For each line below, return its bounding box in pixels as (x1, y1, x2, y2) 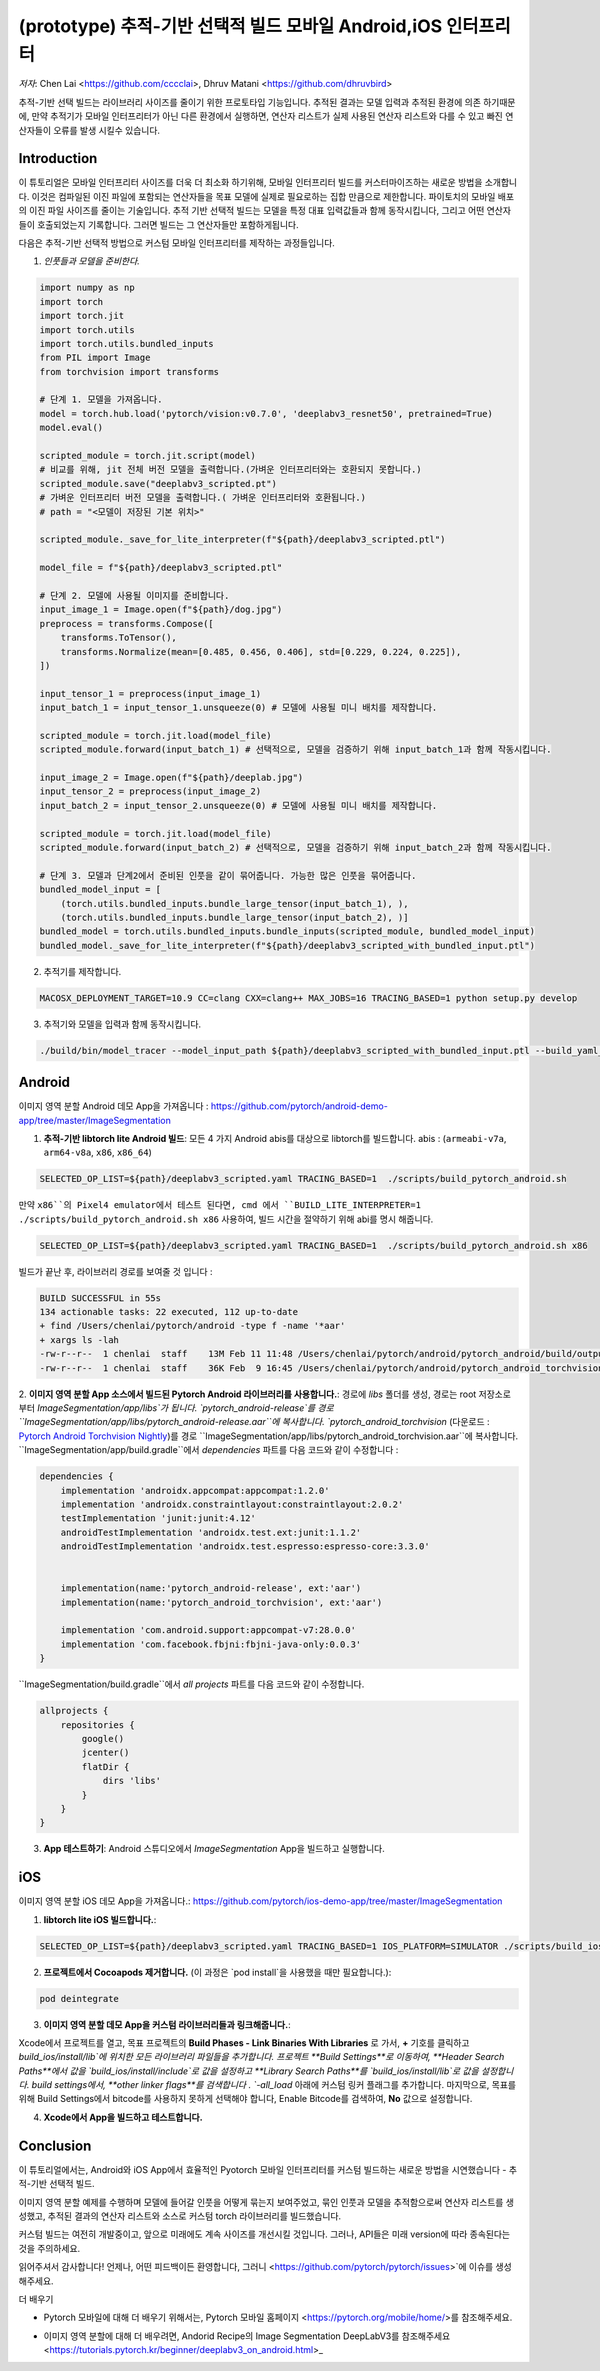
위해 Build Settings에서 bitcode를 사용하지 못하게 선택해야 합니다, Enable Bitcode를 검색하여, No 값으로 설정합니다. (18, 2093, 473, 2105)
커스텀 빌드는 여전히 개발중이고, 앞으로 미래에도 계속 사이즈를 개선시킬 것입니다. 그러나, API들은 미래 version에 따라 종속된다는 (18, 2228, 510, 2240)
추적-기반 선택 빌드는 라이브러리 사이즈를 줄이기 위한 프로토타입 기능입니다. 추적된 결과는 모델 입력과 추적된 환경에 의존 (18, 96, 482, 108)
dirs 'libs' (102, 1775, 162, 1787)
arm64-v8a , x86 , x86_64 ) (43, 1146, 152, 1159)
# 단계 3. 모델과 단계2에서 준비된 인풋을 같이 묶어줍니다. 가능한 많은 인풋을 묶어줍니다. (39, 870, 417, 881)
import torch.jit (39, 310, 125, 322)
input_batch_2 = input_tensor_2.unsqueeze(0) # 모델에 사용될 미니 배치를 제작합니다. (39, 800, 438, 811)
